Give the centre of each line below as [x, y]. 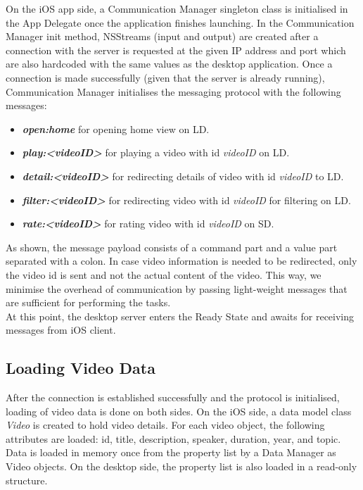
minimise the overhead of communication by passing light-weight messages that [177, 288]
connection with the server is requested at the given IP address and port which [176, 50]
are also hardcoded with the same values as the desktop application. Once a [169, 64]
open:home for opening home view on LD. [116, 128]
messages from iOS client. [61, 330]
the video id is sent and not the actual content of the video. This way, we [164, 274]
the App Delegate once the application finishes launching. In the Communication [180, 22]
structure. [27, 480]
